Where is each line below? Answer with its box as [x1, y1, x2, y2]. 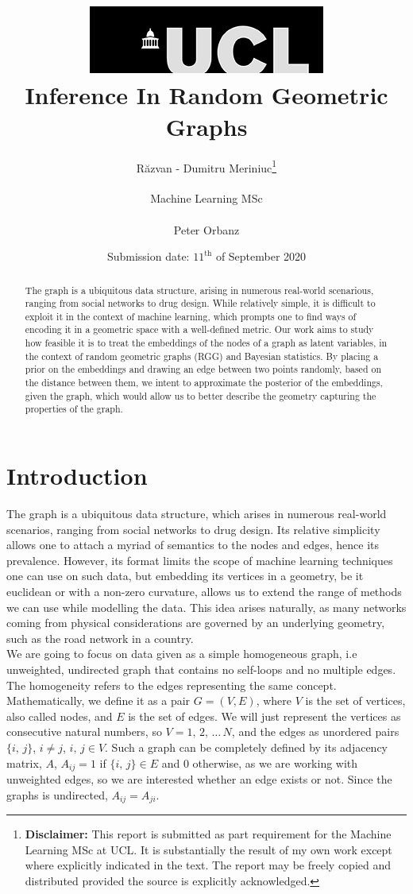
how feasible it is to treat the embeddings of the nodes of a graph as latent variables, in [25, 336, 388, 350]
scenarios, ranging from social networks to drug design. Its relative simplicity [6, 521, 380, 537]
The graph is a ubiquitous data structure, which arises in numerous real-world [6, 505, 387, 522]
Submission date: [106, 248, 190, 265]
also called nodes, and [6, 707, 113, 724]
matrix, [6, 754, 42, 771]
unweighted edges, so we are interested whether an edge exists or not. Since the [6, 770, 392, 787]
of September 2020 [215, 248, 307, 265]
